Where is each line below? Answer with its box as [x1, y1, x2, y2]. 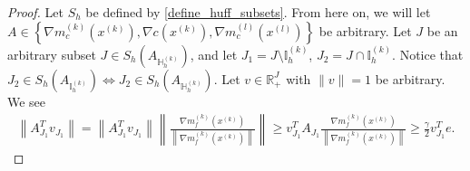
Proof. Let [7, 3, 64, 21]
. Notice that [392, 44, 464, 63]
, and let [190, 44, 238, 63]
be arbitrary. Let [318, 21, 412, 40]
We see [7, 91, 46, 110]
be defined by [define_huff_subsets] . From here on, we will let [85, 3, 431, 21]
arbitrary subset [7, 44, 96, 63]
